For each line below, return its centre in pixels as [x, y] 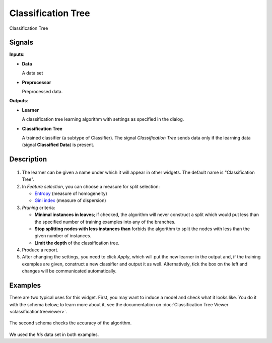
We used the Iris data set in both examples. [54, 334]
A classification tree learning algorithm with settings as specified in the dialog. [103, 119]
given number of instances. [63, 236]
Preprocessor [37, 82]
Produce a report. [40, 250]
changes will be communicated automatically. [69, 271]
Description [28, 159]
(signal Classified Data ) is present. [58, 145]
